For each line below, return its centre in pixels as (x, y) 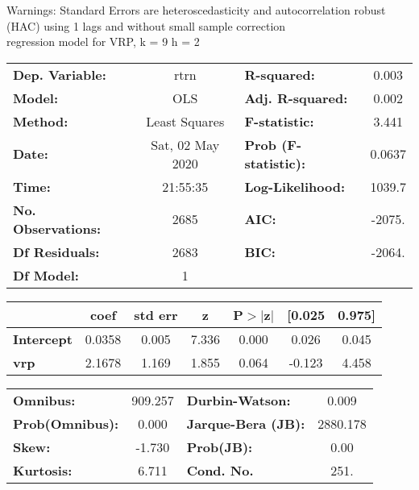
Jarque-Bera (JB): (246, 423)
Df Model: (46, 275)
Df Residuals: (56, 251)
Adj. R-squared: (296, 98)
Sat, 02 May (185, 144)
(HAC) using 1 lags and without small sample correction (146, 25)
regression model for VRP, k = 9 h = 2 (103, 42)
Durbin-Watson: (239, 400)
